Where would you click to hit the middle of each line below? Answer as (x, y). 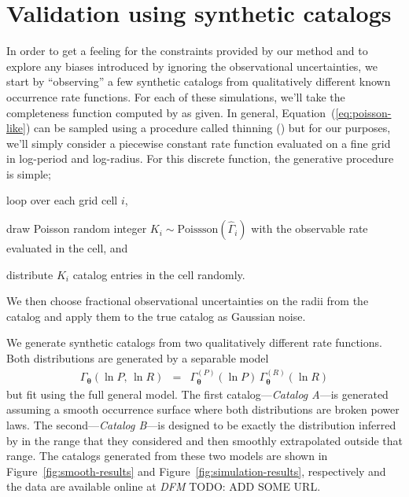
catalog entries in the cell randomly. (159, 274)
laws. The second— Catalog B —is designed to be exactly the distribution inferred (201, 425)
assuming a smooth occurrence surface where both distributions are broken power (203, 409)
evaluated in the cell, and (67, 248)
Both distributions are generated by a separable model (138, 358)
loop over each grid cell (62, 200)
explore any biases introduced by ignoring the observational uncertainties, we (192, 66)
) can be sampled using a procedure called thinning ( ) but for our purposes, (208, 128)
